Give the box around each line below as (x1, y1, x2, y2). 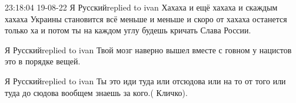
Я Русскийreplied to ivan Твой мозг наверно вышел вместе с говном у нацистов (5, 43, 292, 56)
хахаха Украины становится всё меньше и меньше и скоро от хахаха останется (5, 12, 287, 25)
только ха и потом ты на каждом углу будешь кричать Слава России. (5, 24, 251, 36)
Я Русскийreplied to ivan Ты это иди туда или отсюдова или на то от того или (5, 74, 286, 87)
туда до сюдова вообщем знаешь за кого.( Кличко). (5, 86, 188, 98)
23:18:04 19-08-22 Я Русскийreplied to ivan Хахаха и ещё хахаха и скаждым (5, 1, 278, 13)
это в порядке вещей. (5, 55, 81, 67)
